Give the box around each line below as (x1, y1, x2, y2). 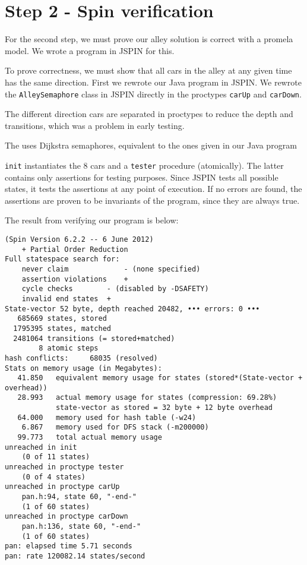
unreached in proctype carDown (5, 512, 128, 521)
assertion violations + (21, 274, 128, 283)
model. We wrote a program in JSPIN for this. (5, 44, 175, 56)
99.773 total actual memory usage (17, 433, 162, 442)
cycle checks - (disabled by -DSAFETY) (21, 285, 209, 293)
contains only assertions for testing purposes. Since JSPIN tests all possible (5, 171, 278, 183)
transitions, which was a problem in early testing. (5, 119, 185, 131)
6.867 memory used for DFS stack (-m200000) (21, 423, 209, 432)
